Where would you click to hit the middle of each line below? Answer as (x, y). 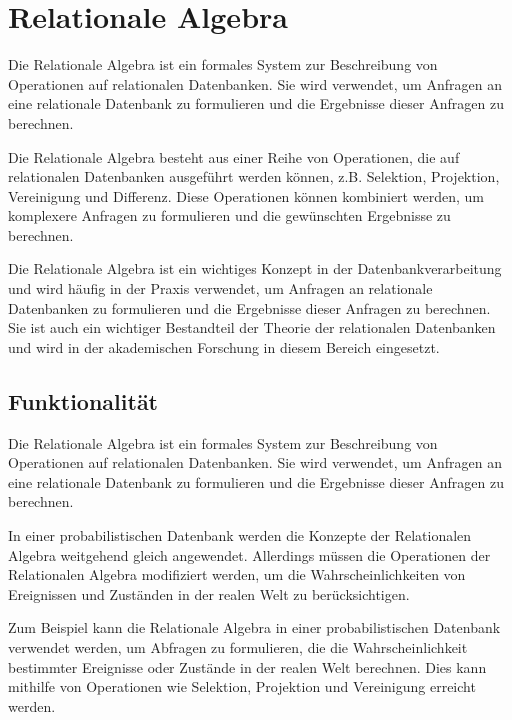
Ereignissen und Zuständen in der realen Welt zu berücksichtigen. (209, 593)
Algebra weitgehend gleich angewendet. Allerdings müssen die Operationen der (249, 554)
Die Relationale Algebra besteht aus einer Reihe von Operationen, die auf (234, 156)
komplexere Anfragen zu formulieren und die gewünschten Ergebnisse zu (229, 215)
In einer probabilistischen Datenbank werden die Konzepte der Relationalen (240, 535)
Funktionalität (83, 400)
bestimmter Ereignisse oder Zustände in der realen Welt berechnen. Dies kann (247, 666)
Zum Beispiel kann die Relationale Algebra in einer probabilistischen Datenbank (254, 627)
